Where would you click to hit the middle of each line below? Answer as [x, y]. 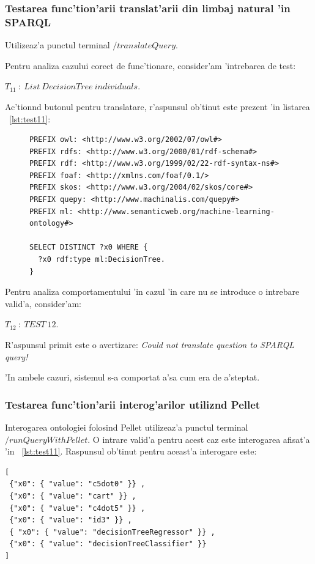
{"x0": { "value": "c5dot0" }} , [77, 484]
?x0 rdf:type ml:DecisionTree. [102, 260]
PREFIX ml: [51, 211]
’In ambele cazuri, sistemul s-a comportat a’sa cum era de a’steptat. [132, 377]
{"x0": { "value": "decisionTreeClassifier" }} [108, 544]
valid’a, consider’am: [43, 303]
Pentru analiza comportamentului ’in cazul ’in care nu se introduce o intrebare [152, 291]
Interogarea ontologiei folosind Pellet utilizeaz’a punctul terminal [127, 427]
